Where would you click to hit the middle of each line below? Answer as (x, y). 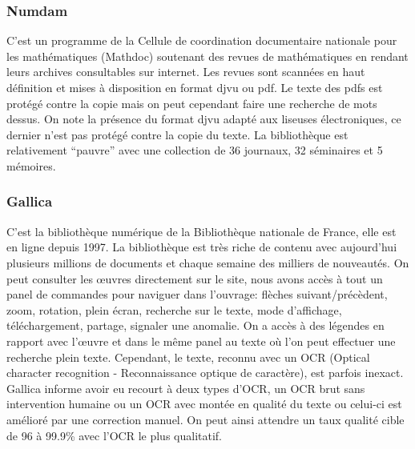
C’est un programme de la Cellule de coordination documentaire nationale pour (202, 40)
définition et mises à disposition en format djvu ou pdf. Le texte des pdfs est (195, 87)
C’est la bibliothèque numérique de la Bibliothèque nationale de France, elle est (201, 231)
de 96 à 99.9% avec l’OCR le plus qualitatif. (114, 435)
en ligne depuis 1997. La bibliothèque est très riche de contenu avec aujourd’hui (202, 247)
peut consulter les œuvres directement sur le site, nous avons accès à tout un (195, 278)
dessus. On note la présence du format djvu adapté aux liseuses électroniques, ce (204, 119)
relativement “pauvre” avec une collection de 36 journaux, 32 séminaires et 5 (195, 150)
